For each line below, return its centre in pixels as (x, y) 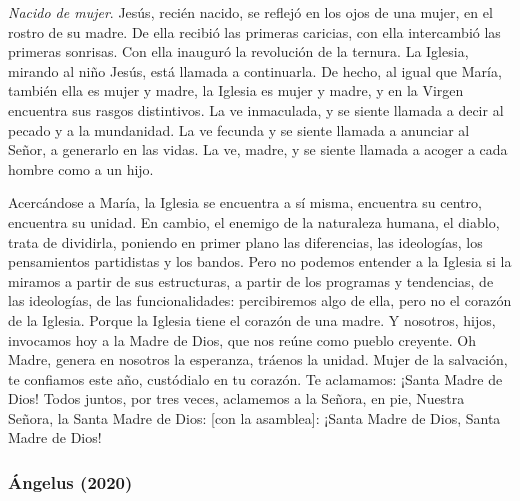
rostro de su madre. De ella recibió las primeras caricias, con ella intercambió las (254, 31)
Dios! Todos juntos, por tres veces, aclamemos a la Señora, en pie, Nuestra (236, 398)
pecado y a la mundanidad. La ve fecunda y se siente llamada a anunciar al (239, 129)
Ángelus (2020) (70, 481)
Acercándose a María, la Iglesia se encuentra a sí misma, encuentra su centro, (245, 202)
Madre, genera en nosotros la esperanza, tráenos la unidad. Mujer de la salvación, (258, 359)
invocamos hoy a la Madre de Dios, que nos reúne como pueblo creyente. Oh (242, 339)
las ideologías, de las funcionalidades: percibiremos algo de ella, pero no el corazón (260, 300)
